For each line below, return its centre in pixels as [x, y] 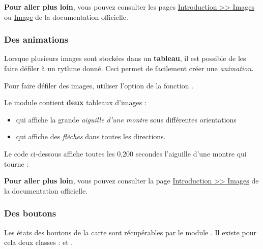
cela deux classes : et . [39, 242]
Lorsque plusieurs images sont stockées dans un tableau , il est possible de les [125, 58]
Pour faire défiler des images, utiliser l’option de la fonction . [99, 85]
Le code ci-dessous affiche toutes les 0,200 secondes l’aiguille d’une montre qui [125, 153]
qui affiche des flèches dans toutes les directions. [91, 136]
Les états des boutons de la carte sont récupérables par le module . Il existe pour [130, 232]
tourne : [17, 163]
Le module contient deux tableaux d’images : [75, 102]
